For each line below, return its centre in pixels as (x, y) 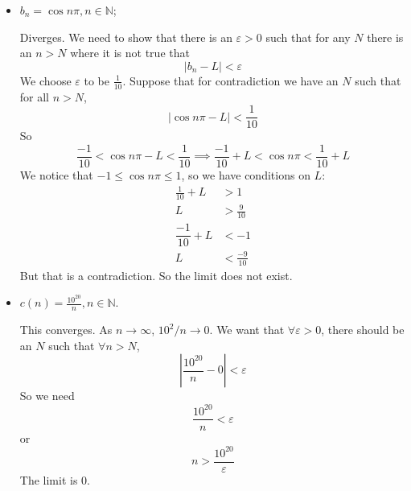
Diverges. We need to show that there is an (126, 37)
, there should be (363, 330)
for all (35, 96)
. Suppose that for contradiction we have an (230, 80)
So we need (47, 396)
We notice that (56, 174)
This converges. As (66, 330)
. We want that (247, 330)
